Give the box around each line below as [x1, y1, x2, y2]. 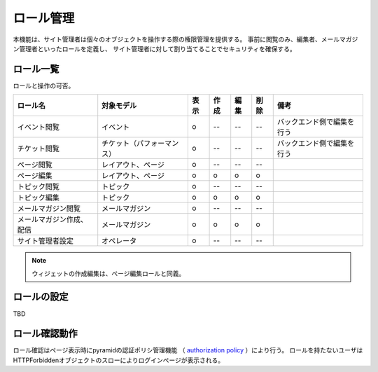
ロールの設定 [13, 291, 69, 303]
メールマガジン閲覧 [17, 204, 80, 214]
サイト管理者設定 [17, 236, 73, 246]
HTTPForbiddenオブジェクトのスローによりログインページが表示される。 [13, 356, 224, 364]
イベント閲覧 [17, 123, 59, 132]
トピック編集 [17, 193, 59, 202]
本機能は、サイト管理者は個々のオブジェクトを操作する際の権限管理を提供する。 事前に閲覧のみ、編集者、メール [13, 35, 339, 43]
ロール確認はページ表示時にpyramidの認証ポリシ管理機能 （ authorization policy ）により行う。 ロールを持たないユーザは [13, 346, 363, 354]
